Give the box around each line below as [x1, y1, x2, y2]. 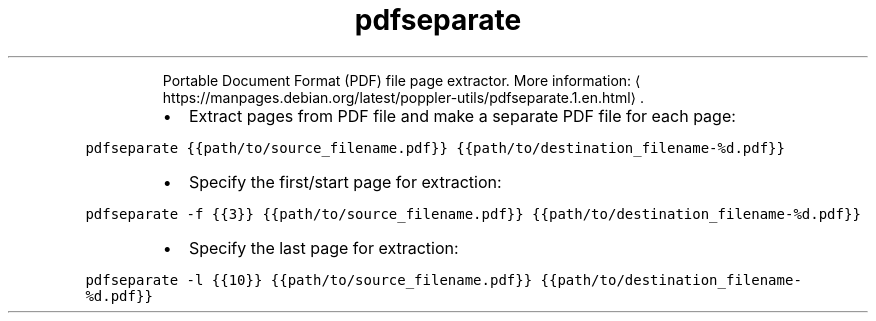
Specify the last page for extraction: [188, 237, 459, 258]
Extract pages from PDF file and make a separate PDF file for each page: [188, 105, 736, 126]
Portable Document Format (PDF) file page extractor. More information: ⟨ [162, 71, 641, 89]
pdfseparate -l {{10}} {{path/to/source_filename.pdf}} [85, 271, 533, 288]
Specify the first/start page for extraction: [188, 171, 502, 192]
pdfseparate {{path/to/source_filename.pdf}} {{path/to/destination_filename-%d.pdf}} [85, 139, 785, 156]
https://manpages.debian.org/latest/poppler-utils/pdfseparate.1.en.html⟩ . [162, 88, 644, 106]
